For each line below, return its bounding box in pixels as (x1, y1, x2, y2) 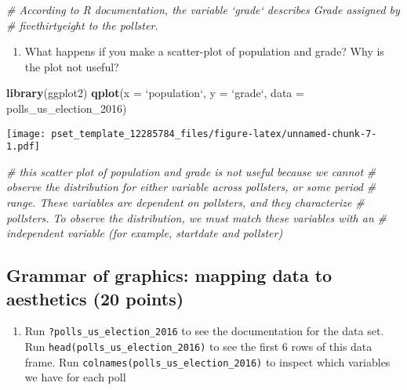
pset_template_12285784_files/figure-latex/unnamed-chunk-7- (51, 128, 377, 139)
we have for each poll (24, 369, 126, 385)
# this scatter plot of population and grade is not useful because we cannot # (6, 163, 376, 179)
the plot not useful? (24, 58, 119, 74)
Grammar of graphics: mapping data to (6, 263, 333, 287)
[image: (6, 128, 46, 139)
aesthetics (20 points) (6, 286, 184, 310)
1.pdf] (6, 141, 40, 153)
